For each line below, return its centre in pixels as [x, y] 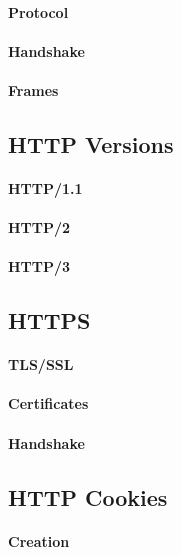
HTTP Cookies [88, 496]
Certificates [48, 403]
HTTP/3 [39, 266]
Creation [39, 540]
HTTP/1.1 [45, 187]
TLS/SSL [41, 364]
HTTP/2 [39, 227]
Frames [33, 89]
